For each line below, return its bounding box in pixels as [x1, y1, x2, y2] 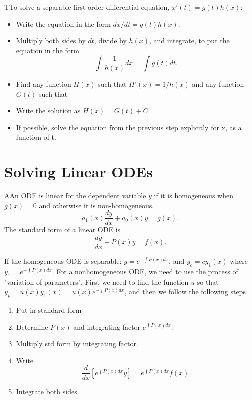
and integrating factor [73, 321, 141, 332]
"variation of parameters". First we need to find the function [4, 276, 189, 287]
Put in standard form [16, 304, 82, 315]
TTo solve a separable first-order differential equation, [4, 2, 170, 12]
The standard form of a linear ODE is [4, 224, 121, 235]
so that [197, 276, 219, 287]
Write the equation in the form [16, 18, 111, 29]
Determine [16, 321, 48, 332]
